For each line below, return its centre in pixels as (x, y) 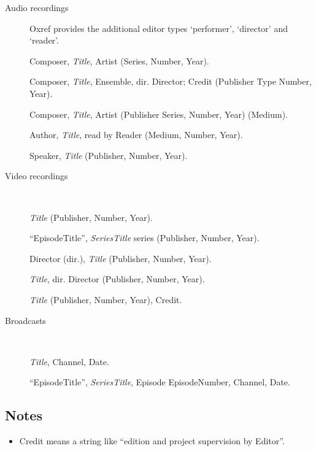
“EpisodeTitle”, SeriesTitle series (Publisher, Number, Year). (145, 238)
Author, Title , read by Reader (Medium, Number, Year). (136, 135)
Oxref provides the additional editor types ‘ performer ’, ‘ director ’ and (159, 28)
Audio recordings (37, 7)
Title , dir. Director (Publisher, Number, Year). (117, 279)
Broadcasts (25, 320)
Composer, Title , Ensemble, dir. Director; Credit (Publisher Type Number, (171, 81)
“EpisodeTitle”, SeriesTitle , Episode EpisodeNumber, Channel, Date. (160, 382)
